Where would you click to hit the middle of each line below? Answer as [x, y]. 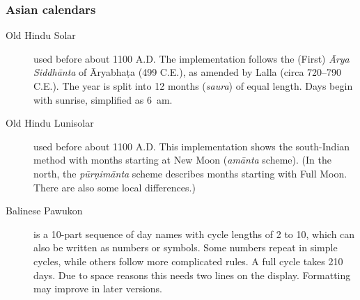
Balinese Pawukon [44, 211]
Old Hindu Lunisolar [50, 123]
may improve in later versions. [98, 289]
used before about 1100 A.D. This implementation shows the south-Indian [192, 146]
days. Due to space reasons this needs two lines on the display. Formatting [192, 275]
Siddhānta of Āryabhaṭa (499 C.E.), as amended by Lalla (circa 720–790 [188, 72]
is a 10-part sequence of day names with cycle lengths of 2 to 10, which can [194, 234]
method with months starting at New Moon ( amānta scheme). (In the [182, 160]
